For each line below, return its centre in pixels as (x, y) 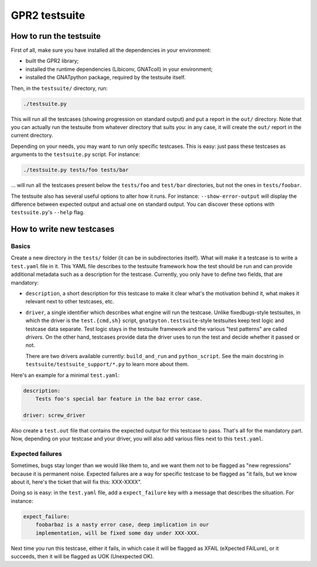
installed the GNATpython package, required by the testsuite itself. (106, 77)
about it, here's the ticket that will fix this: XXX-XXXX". (76, 482)
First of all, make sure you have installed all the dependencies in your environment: (111, 50)
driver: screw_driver (54, 415)
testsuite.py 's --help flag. (48, 212)
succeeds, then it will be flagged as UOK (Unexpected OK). (82, 556)
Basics (21, 247)
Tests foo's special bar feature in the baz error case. (119, 399)
